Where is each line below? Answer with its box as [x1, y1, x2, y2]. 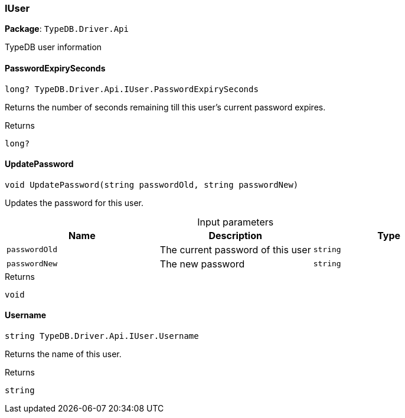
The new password [159, 257, 245, 270]
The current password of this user [159, 243, 311, 256]
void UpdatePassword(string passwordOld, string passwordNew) [5, 179, 299, 190]
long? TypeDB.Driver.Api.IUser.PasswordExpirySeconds [5, 84, 259, 94]
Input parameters [197, 215, 274, 228]
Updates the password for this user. [5, 197, 144, 208]
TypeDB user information [5, 42, 102, 53]
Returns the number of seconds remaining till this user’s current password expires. [5, 102, 326, 112]
